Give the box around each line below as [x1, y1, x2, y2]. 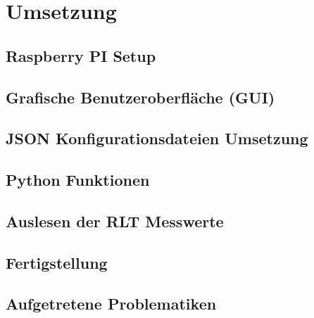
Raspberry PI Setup [6, 44, 156, 66]
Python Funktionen [6, 169, 150, 191]
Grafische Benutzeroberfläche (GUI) [6, 86, 275, 108]
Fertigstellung [6, 251, 108, 273]
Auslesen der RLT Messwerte [6, 210, 224, 231]
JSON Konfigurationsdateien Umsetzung [6, 127, 308, 149]
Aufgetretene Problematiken [6, 293, 217, 314]
